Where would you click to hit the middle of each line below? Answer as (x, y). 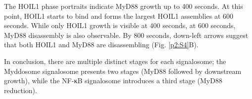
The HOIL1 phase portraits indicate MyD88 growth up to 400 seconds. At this (124, 6)
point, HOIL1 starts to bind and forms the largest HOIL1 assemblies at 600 (119, 16)
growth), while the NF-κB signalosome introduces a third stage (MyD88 (113, 81)
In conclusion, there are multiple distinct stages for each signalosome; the (115, 61)
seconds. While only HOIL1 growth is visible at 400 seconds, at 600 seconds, (120, 25)
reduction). (21, 90)
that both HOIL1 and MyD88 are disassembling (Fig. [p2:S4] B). (101, 45)
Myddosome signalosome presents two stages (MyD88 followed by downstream (123, 71)
